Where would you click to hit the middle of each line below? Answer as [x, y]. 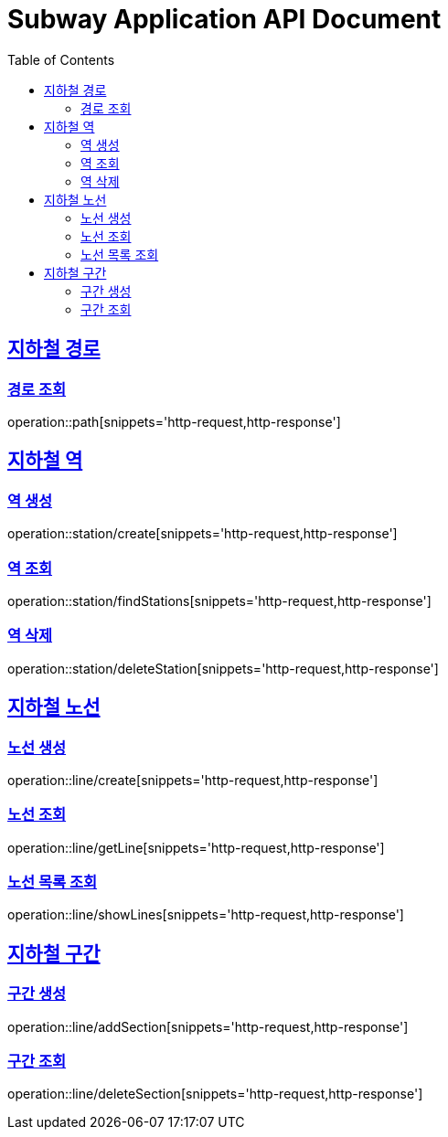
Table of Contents [61, 59]
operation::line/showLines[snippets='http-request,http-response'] [206, 915]
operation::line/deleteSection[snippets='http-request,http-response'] [215, 1094]
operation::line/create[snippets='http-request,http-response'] [193, 780]
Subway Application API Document [224, 19]
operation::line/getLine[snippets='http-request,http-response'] [196, 847]
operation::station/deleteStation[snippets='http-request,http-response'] [223, 668]
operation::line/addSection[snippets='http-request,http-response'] [208, 1026]
